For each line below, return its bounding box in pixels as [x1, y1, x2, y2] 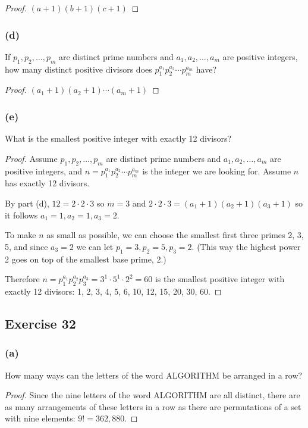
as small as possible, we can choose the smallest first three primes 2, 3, [46, 229, 304, 241]
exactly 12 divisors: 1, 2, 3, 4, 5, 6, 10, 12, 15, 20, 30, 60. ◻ [5, 285, 222, 297]
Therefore [5, 273, 40, 285]
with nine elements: [5, 412, 76, 424]
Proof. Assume [5, 152, 58, 164]
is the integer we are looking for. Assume [142, 164, 291, 177]
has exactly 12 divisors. [5, 177, 90, 189]
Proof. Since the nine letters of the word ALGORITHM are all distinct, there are [5, 389, 300, 401]
